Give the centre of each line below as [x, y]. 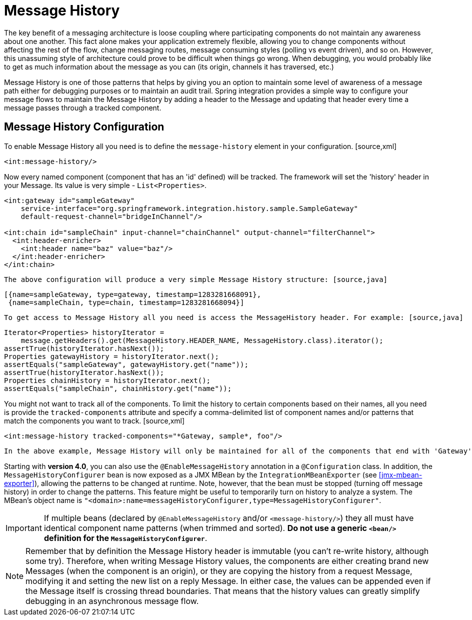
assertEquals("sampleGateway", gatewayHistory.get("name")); [126, 364]
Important [24, 528]
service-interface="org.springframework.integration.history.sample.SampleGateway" [189, 208]
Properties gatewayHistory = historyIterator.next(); [111, 356]
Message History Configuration [84, 127]
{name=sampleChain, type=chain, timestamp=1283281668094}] [126, 302]
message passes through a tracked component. [83, 107]
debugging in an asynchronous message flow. [112, 601]
